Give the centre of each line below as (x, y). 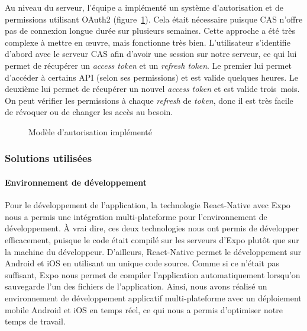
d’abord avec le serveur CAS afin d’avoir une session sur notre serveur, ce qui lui (151, 54)
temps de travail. (35, 321)
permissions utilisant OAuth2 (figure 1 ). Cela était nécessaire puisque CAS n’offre (154, 19)
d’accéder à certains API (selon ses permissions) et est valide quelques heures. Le (151, 77)
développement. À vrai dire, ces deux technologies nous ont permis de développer (152, 228)
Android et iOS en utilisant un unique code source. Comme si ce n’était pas (142, 263)
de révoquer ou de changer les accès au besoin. (89, 112)
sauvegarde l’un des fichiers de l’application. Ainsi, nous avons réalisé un (136, 286)
